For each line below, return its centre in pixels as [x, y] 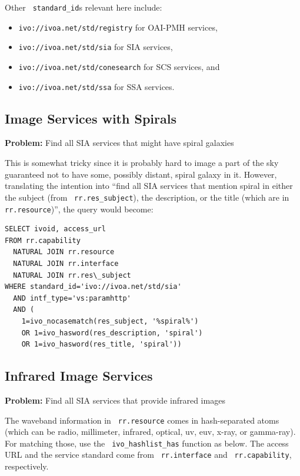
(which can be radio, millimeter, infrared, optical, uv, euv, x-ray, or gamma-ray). [150, 432]
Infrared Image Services [79, 376]
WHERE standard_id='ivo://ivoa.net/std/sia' [93, 287]
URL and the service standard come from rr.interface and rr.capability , [148, 455]
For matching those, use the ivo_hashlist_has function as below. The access [147, 443]
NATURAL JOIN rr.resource [64, 252]
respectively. [27, 466]
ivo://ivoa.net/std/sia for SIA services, [96, 47]
